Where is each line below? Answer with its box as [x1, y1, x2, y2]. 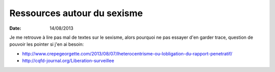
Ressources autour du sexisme [9, 8, 143, 19]
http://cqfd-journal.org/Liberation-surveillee [22, 58, 115, 64]
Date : [9, 25, 21, 31]
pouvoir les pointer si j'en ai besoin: [9, 41, 84, 47]
